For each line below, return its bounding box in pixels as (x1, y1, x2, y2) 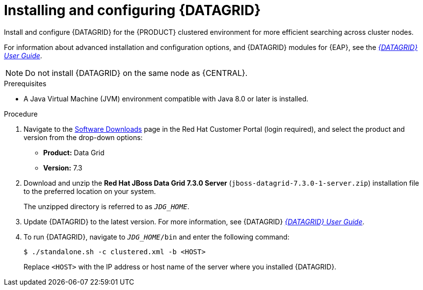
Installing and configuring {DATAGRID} (4, 2, 261, 19)
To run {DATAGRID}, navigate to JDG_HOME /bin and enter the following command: (24, 232, 290, 241)
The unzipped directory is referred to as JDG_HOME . (24, 202, 189, 211)
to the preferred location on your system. (24, 187, 156, 195)
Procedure (4, 109, 38, 118)
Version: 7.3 (43, 163, 82, 172)
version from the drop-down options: (24, 133, 143, 142)
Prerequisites (4, 79, 47, 88)
